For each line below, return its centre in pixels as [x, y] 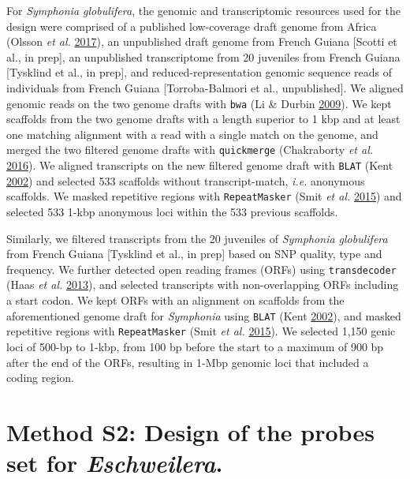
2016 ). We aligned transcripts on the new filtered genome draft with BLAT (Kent [200, 165]
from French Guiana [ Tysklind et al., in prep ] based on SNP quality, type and [194, 254]
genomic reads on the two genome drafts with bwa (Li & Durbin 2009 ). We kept [199, 103]
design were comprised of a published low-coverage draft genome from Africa [192, 26]
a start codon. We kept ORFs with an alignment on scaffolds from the [175, 300]
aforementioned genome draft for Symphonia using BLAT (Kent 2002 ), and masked [204, 315]
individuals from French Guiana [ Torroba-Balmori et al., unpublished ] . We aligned [205, 87]
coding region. [41, 378]
